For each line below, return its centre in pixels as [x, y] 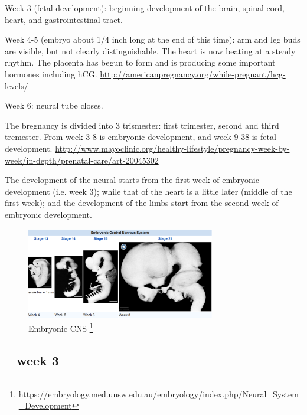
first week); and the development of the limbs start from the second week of [142, 203]
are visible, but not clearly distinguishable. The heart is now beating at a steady [150, 50]
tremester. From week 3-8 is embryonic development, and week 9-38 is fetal [141, 137]
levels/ [17, 85]
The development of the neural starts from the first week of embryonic [132, 180]
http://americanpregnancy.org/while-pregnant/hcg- [193, 73]
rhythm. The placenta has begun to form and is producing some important [140, 62]
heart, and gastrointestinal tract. [64, 19]
